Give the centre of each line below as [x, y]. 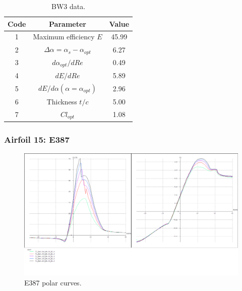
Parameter [68, 23]
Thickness [62, 101]
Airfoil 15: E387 [37, 139]
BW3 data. [68, 6]
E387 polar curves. [53, 282]
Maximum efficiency [64, 37]
